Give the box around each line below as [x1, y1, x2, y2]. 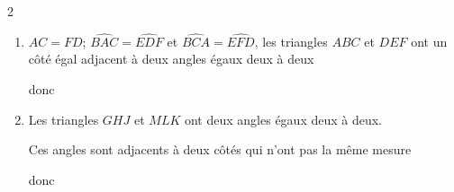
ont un [411, 31, 448, 50]
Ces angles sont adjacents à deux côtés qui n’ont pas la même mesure [28, 140, 412, 159]
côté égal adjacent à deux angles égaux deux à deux [28, 49, 314, 68]
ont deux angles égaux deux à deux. [184, 109, 383, 128]
